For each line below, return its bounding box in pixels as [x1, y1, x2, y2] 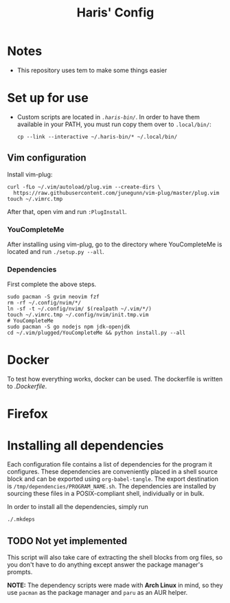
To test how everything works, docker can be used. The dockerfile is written [7, 375, 223, 383]
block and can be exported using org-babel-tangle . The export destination [7, 475, 218, 483]
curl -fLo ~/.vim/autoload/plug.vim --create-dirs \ [7, 183, 161, 190]
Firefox [7, 406, 48, 422]
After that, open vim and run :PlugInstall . [7, 207, 127, 215]
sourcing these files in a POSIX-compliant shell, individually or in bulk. [7, 489, 205, 498]
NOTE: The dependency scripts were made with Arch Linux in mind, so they [7, 581, 223, 589]
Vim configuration [7, 152, 87, 164]
